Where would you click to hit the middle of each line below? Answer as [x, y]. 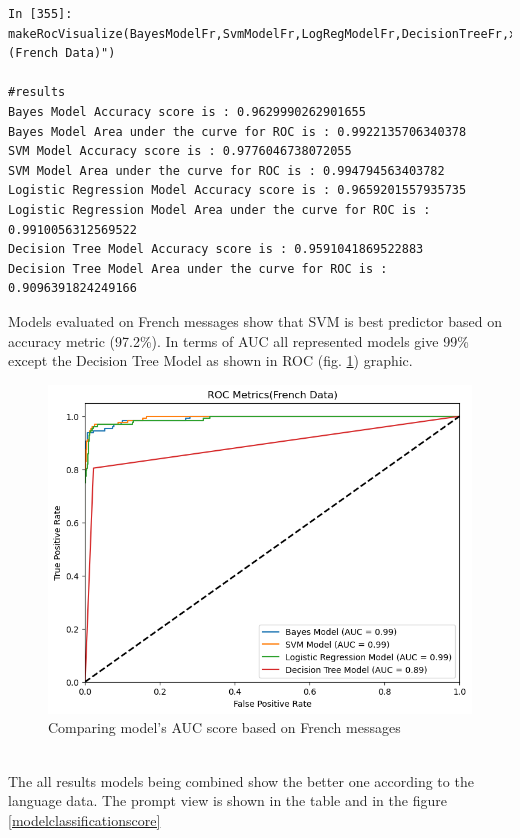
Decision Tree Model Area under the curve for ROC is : [198, 268]
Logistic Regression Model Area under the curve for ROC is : [219, 209]
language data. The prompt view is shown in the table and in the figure [227, 800]
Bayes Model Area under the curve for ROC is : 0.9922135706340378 [237, 131]
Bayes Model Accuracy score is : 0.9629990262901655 [187, 111]
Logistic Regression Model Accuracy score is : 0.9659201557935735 [237, 190]
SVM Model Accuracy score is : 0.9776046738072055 [180, 151]
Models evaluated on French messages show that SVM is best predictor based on [255, 320]
